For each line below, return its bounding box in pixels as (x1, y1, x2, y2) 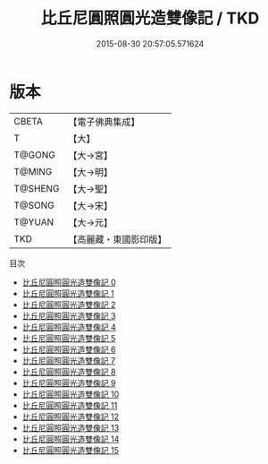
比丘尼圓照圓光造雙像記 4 (21, 322, 116, 332)
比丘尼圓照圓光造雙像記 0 (21, 277, 116, 288)
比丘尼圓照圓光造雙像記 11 (21, 400, 118, 410)
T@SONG (13, 199, 55, 211)
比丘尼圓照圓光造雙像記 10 (21, 389, 120, 400)
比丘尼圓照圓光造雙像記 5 (21, 332, 116, 343)
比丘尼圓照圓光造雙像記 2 (21, 299, 116, 310)
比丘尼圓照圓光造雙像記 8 (21, 366, 116, 377)
